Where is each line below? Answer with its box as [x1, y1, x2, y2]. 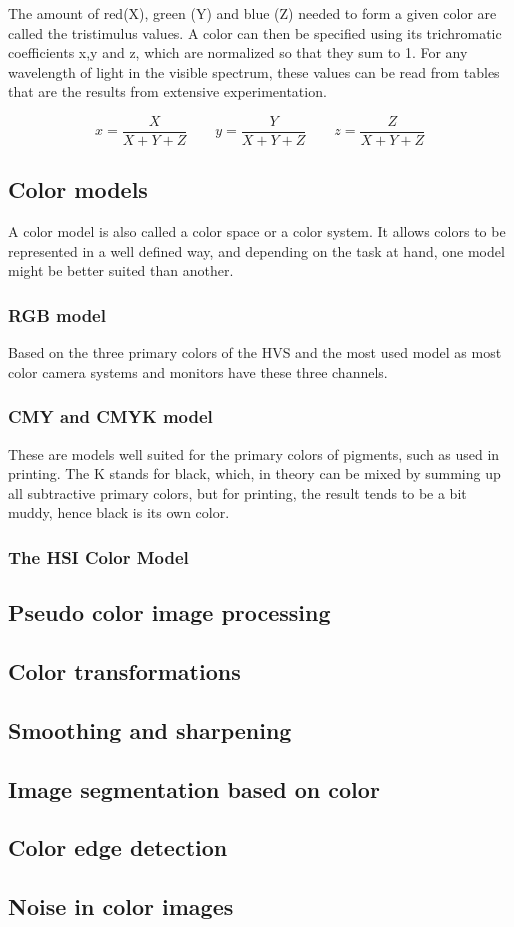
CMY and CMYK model [8, 404, 213, 429]
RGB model [8, 302, 106, 327]
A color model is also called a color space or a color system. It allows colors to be [8, 221, 506, 242]
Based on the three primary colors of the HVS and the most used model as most [8, 342, 502, 363]
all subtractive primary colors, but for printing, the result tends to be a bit [8, 482, 467, 503]
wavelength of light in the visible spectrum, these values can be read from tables [8, 61, 500, 82]
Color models [8, 174, 148, 205]
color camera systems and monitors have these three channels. [8, 361, 388, 382]
